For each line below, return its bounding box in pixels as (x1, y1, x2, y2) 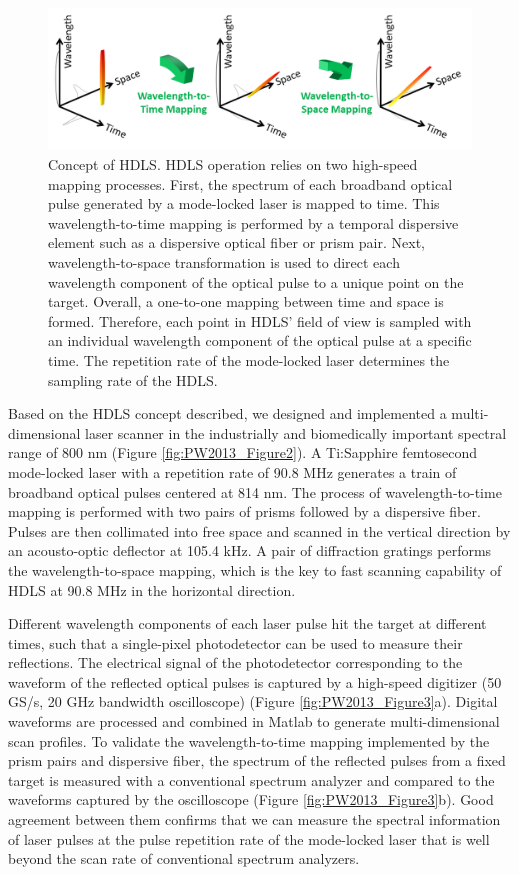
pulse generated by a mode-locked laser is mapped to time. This (48, 193, 440, 214)
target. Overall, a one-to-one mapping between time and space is (48, 291, 444, 312)
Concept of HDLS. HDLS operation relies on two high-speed (48, 154, 418, 175)
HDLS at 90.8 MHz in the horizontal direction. (8, 579, 296, 600)
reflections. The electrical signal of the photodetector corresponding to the (8, 652, 463, 673)
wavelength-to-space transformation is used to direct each (48, 252, 400, 272)
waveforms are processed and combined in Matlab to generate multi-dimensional (8, 711, 500, 732)
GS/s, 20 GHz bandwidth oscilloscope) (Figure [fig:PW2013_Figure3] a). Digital (8, 691, 498, 712)
